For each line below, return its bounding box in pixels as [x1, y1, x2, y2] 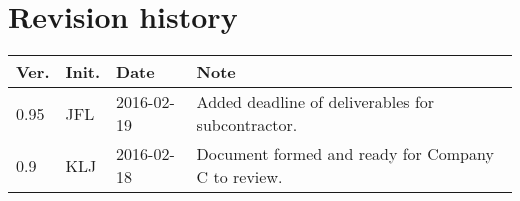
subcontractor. [196, 113, 298, 137]
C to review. [196, 165, 283, 189]
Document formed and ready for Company [196, 142, 494, 166]
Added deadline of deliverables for [196, 90, 435, 114]
